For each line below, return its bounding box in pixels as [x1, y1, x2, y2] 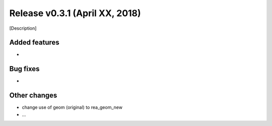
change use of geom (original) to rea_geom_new [22, 104, 123, 110]
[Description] [9, 25, 37, 31]
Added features [9, 38, 60, 47]
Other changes [9, 91, 57, 100]
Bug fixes [9, 65, 40, 73]
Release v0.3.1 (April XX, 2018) [9, 8, 141, 19]
